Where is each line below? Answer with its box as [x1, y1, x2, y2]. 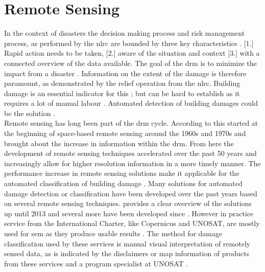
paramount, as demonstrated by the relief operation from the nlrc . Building [4, 78, 240, 88]
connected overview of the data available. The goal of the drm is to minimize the [4, 57, 257, 68]
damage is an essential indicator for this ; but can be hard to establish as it [4, 87, 240, 98]
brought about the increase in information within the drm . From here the [4, 138, 234, 148]
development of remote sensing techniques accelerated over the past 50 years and [4, 148, 257, 158]
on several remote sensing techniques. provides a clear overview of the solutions [4, 198, 252, 209]
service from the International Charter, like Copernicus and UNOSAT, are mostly [4, 218, 260, 229]
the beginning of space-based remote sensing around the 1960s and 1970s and [4, 128, 246, 139]
